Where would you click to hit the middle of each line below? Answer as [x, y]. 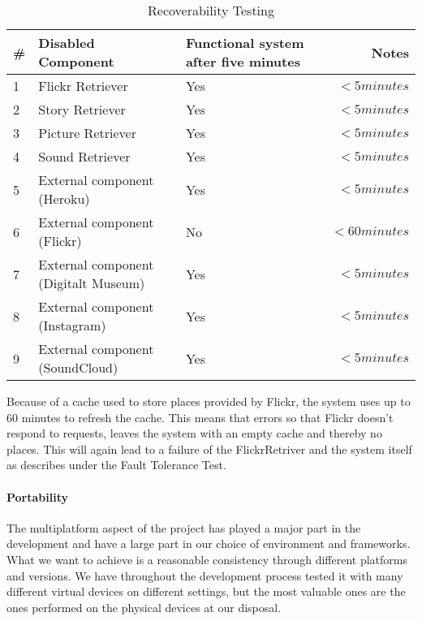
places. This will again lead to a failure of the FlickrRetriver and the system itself [209, 448]
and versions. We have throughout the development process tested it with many [205, 575]
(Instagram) [72, 325]
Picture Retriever [87, 133]
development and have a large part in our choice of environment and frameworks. [209, 543]
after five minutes [243, 61]
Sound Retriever [84, 156]
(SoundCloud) [78, 367]
